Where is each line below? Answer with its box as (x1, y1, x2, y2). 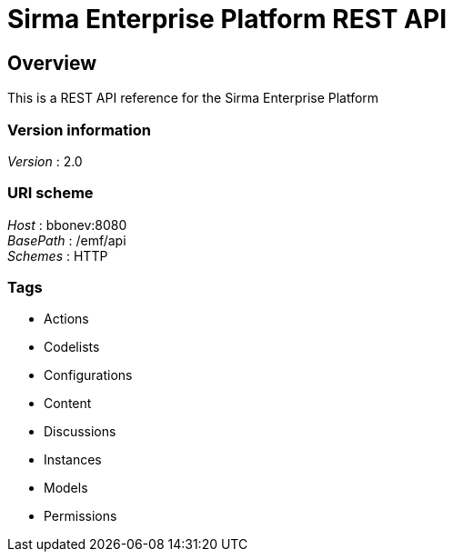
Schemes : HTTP (7, 247, 108, 264)
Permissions (44, 508, 117, 524)
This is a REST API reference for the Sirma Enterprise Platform (7, 90, 379, 106)
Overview (7, 51, 97, 75)
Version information (7, 120, 151, 139)
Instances (44, 452, 102, 468)
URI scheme (7, 184, 94, 203)
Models (44, 480, 88, 496)
